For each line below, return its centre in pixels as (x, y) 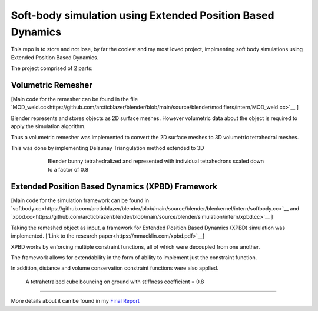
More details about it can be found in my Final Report (75, 301)
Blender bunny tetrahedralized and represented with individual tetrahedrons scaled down (156, 161)
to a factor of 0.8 (68, 169)
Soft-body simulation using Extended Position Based (143, 15)
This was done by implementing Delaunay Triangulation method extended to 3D (107, 148)
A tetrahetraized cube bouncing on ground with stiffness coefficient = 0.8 (115, 282)
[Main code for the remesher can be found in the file (74, 99)
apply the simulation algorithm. (48, 126)
